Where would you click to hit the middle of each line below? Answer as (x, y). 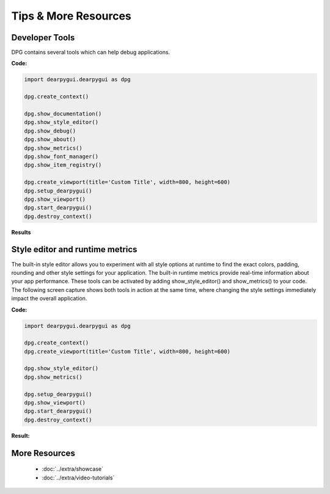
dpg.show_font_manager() (61, 156)
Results (21, 232)
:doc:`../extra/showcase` (73, 469)
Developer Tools (43, 38)
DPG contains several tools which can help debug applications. (91, 53)
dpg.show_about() (50, 140)
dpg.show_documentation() (63, 114)
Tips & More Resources (71, 16)
